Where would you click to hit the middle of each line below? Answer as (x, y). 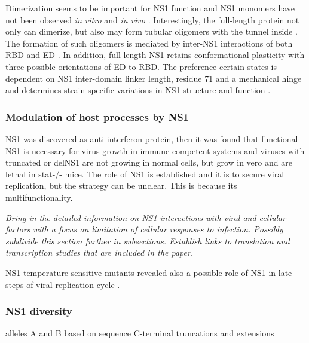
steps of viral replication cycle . (63, 284)
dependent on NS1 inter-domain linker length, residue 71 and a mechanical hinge (154, 78)
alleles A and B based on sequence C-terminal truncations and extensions (140, 333)
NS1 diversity (39, 311)
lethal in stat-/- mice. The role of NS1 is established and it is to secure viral (145, 174)
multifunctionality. (39, 197)
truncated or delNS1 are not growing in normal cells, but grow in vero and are (149, 162)
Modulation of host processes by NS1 (97, 116)
